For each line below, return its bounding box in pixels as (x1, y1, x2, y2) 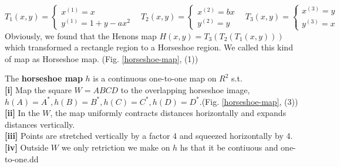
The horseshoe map (5, 72, 83, 84)
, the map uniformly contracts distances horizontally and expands (50, 107, 287, 119)
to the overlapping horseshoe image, (120, 83, 250, 96)
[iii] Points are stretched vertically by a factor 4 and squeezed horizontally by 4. (5, 129, 293, 142)
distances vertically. (5, 118, 75, 130)
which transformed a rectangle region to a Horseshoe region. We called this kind (5, 41, 293, 53)
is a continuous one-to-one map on (93, 72, 217, 84)
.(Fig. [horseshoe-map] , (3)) (199, 95, 298, 107)
